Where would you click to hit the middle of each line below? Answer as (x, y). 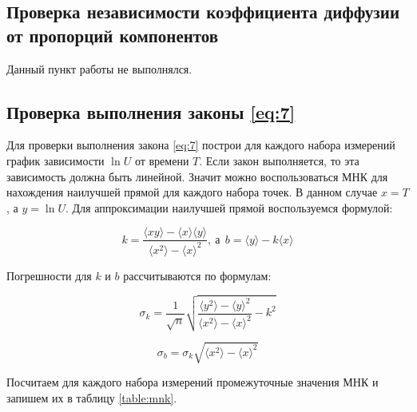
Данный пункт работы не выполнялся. (99, 68)
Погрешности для (49, 275)
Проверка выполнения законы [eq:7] (151, 111)
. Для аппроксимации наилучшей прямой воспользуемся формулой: (229, 207)
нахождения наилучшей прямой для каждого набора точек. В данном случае (192, 192)
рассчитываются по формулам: (197, 275)
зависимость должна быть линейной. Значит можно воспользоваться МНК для (197, 176)
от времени (162, 160)
